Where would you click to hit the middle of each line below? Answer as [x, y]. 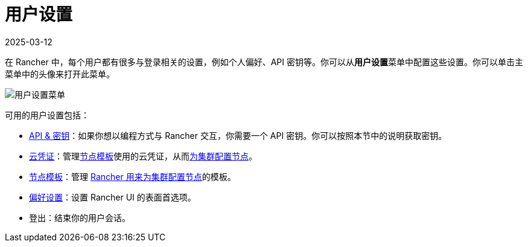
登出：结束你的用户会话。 [80, 217]
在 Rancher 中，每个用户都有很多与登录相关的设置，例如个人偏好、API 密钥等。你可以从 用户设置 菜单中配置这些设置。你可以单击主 [264, 62]
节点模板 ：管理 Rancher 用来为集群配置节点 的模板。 [132, 176]
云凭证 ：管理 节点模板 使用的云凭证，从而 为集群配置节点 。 [143, 156]
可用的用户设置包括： [47, 115]
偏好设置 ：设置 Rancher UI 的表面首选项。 [113, 197]
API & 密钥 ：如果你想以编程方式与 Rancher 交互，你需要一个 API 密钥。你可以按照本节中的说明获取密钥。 [238, 135]
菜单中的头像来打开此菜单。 [60, 74]
